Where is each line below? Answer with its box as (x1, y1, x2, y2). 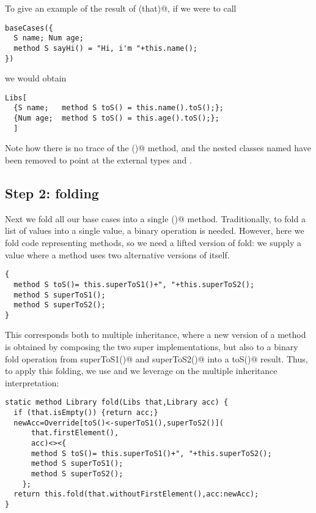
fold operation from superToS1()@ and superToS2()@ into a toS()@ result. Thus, (5, 352, 308, 365)
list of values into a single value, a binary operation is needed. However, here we (5, 224, 304, 237)
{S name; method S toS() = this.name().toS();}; (13, 103, 224, 113)
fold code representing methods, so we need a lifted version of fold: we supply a (5, 236, 302, 249)
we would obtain (5, 72, 67, 84)
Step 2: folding (5, 184, 99, 203)
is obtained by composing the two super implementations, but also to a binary (5, 340, 298, 353)
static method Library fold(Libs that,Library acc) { (5, 398, 229, 407)
